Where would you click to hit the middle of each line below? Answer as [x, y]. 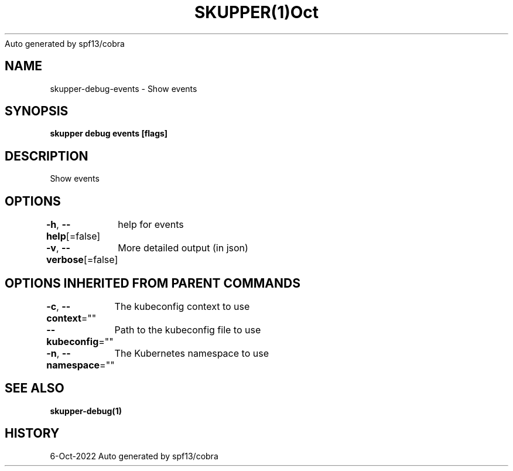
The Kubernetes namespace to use [191, 353]
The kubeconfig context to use [182, 306]
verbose [65, 260]
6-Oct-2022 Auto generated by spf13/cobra [134, 456]
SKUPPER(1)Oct [256, 12]
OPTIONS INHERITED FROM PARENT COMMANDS [153, 283]
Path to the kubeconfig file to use [188, 330]
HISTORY [32, 434]
